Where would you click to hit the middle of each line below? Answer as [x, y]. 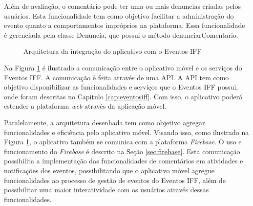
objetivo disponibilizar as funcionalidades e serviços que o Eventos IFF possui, [121, 87]
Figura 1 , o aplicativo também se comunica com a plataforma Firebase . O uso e [123, 142]
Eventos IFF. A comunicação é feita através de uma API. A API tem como [116, 77]
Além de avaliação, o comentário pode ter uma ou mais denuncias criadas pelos [122, 6]
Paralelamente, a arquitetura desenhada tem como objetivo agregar [105, 122]
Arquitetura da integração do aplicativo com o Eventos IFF [113, 51]
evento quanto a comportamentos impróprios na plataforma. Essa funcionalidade [125, 25]
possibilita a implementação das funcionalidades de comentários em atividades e [124, 161]
